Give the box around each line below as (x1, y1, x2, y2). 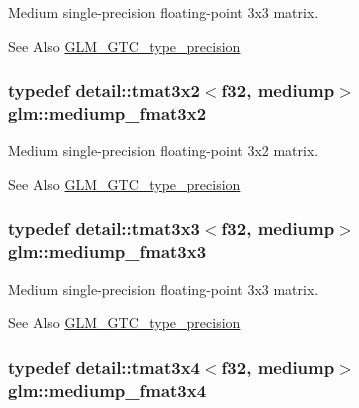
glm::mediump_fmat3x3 (8, 239, 207, 264)
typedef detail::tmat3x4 (8, 354, 200, 379)
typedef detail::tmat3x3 (8, 216, 200, 241)
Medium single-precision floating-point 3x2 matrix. (8, 140, 319, 161)
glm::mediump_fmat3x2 (8, 101, 207, 126)
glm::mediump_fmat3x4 (8, 377, 207, 402)
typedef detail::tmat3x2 (8, 78, 200, 103)
